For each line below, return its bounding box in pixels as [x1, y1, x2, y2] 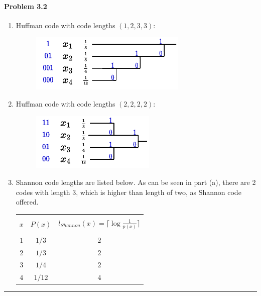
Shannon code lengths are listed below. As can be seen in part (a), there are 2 [16, 177, 256, 187]
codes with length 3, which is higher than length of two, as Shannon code [16, 186, 241, 197]
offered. [16, 196, 39, 207]
